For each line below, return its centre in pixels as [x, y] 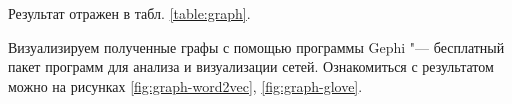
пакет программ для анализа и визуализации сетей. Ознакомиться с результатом [251, 66]
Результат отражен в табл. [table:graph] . [129, 13]
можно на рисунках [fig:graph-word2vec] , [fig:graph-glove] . [185, 85]
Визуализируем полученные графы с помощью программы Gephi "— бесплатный [256, 46]
